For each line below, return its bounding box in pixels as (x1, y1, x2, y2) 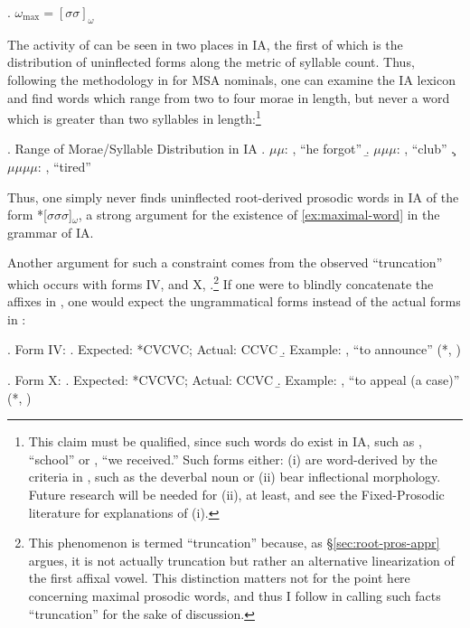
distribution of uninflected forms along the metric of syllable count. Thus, (7, 52, 415, 71)
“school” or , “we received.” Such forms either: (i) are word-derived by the (28, 449, 437, 468)
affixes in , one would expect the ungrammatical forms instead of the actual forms (7, 292, 461, 311)
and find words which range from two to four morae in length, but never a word (7, 88, 450, 107)
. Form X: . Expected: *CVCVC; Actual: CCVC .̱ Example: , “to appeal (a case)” (7, 370, 460, 389)
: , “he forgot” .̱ (284, 139, 370, 158)
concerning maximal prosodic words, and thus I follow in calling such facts (28, 586, 441, 605)
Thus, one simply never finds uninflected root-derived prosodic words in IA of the (7, 187, 459, 206)
